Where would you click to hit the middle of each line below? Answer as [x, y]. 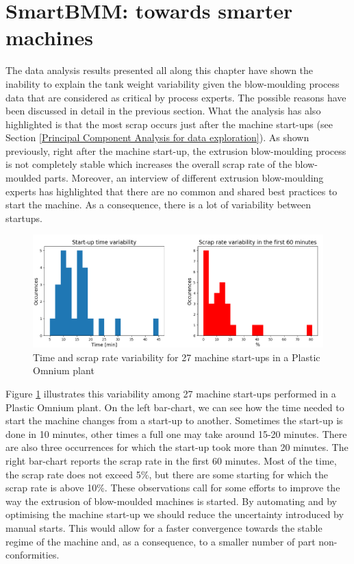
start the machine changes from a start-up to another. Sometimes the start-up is [174, 420]
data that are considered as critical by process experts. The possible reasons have [176, 97]
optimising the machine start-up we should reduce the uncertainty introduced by [175, 514]
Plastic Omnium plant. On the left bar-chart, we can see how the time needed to [175, 407]
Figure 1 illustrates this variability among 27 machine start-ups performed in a [171, 394]
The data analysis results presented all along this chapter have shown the [160, 70]
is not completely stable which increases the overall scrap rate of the [149, 164]
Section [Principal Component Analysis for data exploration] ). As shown [157, 137]
